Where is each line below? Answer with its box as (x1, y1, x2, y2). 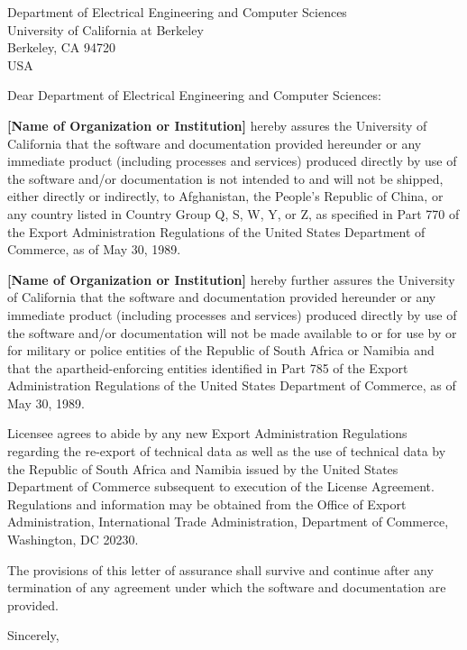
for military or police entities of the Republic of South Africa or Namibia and (7, 341, 435, 360)
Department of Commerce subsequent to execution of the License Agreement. (7, 477, 435, 496)
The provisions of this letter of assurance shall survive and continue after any (7, 560, 434, 579)
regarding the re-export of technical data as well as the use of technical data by (7, 442, 446, 461)
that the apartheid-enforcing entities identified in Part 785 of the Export (7, 358, 408, 377)
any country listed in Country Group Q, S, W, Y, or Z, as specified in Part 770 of (7, 204, 460, 223)
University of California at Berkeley (7, 20, 204, 39)
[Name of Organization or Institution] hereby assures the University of (7, 115, 427, 134)
